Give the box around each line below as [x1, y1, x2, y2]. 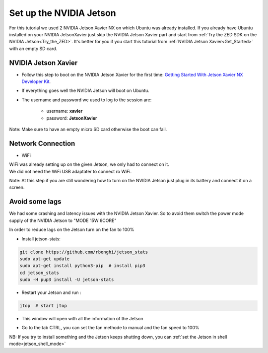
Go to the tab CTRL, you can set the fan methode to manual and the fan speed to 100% [21, 325, 200, 331]
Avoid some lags [9, 198, 62, 206]
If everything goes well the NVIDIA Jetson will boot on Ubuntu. [21, 87, 150, 94]
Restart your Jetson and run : [21, 289, 81, 295]
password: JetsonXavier [46, 115, 97, 121]
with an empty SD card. [9, 45, 58, 52]
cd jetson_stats [19, 270, 60, 276]
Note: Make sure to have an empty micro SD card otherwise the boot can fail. [9, 126, 167, 132]
